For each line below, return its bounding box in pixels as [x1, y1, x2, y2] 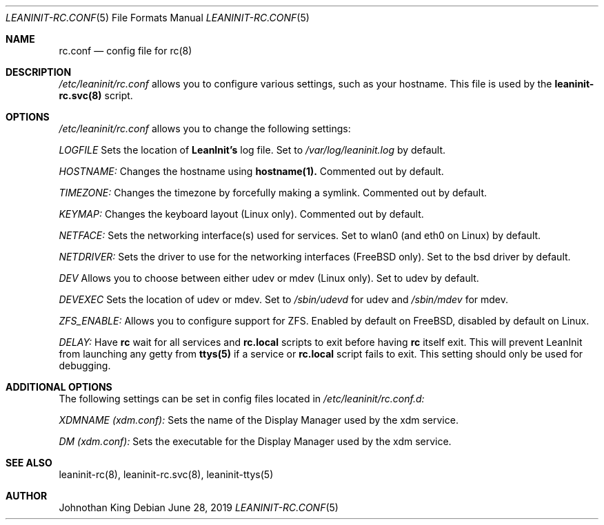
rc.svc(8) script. [59, 90, 133, 101]
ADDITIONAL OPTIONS [6, 381, 112, 393]
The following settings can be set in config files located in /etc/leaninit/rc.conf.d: [59, 393, 425, 404]
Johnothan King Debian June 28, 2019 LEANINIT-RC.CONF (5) [59, 502, 339, 513]
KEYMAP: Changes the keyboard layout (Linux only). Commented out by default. [59, 208, 424, 220]
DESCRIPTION [6, 66, 72, 78]
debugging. [59, 360, 111, 371]
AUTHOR [6, 490, 48, 502]
